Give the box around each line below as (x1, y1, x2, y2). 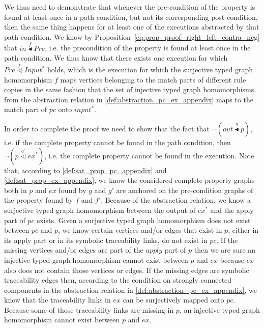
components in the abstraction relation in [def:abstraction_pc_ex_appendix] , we (4, 284, 257, 295)
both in (4, 184, 27, 195)
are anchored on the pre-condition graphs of (116, 184, 253, 195)
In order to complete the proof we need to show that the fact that (4, 123, 210, 133)
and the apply (210, 204, 254, 215)
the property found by (4, 195, 73, 205)
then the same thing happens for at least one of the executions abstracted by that (4, 21, 259, 32)
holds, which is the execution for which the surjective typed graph (47, 64, 253, 74)
